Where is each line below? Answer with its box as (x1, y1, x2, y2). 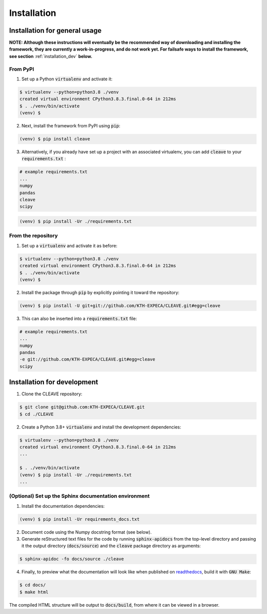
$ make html (19, 589, 49, 595)
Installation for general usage (9, 26, 102, 35)
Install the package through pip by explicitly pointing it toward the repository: (21, 289, 180, 295)
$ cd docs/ (19, 582, 46, 588)
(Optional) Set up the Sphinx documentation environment (9, 492, 150, 499)
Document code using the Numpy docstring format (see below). (21, 529, 152, 535)
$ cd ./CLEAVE (19, 411, 54, 417)
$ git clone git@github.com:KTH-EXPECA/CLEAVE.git (19, 404, 145, 410)
